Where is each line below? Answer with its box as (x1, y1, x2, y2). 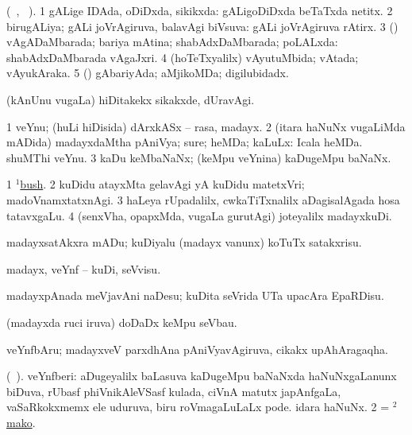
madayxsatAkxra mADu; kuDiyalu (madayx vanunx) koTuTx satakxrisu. (6, 234, 362, 251)
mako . (6, 414, 36, 430)
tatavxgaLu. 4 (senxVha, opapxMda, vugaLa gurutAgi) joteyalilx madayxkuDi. (6, 207, 392, 223)
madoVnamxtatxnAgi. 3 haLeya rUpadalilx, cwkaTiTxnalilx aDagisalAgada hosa (6, 191, 400, 208)
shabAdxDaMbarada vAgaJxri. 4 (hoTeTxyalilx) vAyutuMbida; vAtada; (6, 49, 359, 65)
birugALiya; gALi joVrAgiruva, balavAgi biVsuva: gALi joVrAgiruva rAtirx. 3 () (6, 17, 399, 34)
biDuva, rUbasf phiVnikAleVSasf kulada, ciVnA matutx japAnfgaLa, (6, 383, 341, 399)
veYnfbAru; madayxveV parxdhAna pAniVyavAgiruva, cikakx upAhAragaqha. (6, 340, 388, 357)
